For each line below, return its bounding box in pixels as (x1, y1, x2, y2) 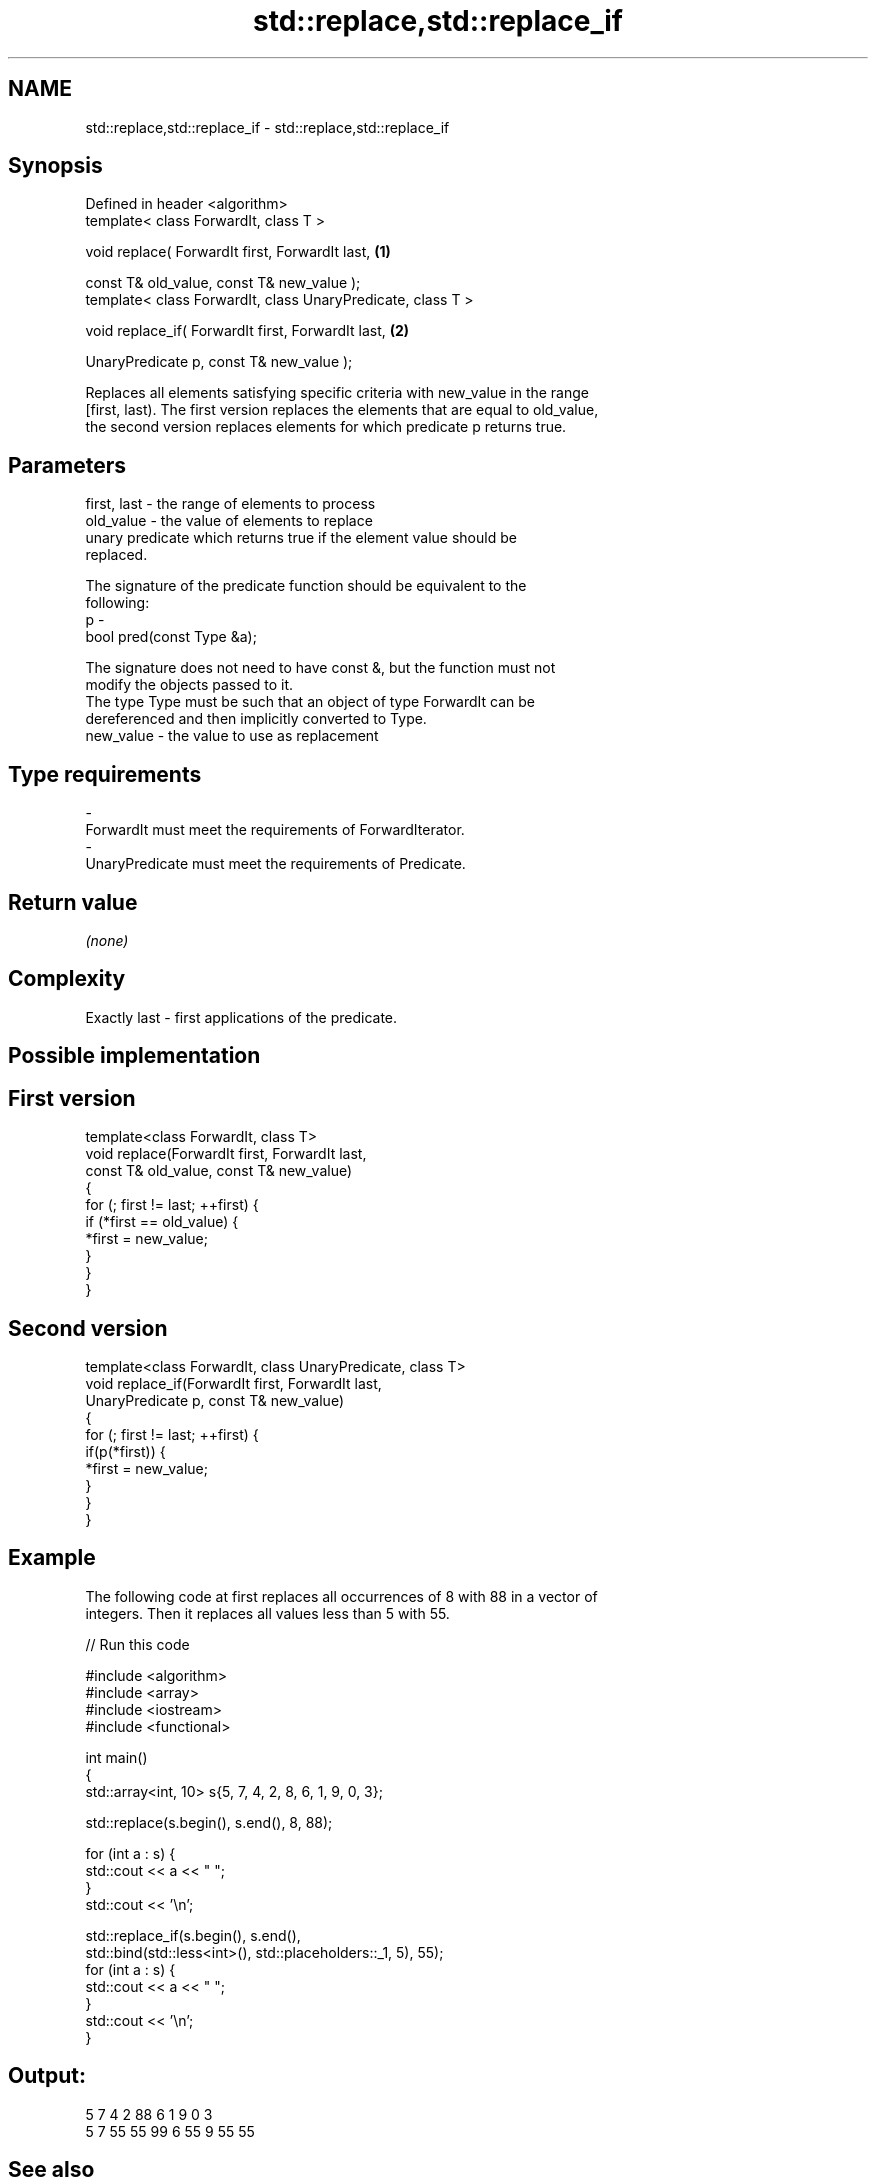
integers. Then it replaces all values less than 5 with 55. (85, 1604, 450, 1622)
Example (8, 1545, 96, 1571)
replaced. (85, 546, 148, 564)
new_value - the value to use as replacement (85, 727, 379, 745)
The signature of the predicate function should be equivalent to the (85, 577, 527, 595)
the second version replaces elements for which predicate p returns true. (85, 418, 567, 436)
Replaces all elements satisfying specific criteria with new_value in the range (85, 384, 589, 402)
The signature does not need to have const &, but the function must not (85, 659, 556, 677)
